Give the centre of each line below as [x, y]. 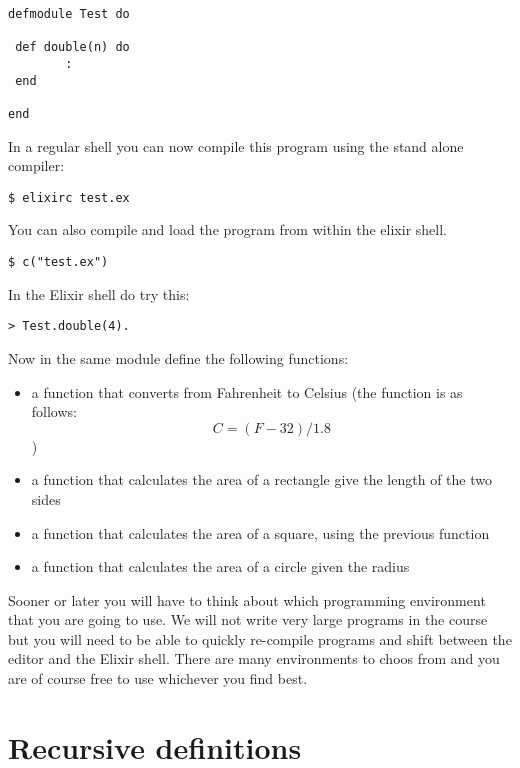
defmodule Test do [69, 14]
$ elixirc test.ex [69, 197]
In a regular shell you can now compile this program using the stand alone [236, 145]
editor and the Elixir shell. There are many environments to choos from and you [254, 658]
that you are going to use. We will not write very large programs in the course [248, 619]
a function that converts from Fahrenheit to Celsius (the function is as [247, 391]
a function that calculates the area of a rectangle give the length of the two [261, 479]
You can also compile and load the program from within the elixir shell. [227, 229]
